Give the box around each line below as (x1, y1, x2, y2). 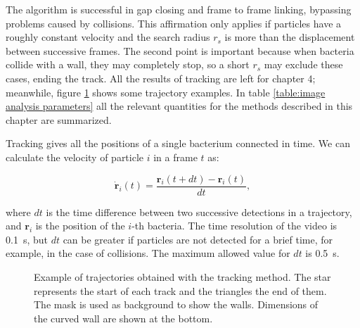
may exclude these (264, 57, 343, 72)
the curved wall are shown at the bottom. (34, 310, 213, 325)
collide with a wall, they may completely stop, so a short (6, 57, 250, 72)
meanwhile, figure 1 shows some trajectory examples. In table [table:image (6, 84, 326, 99)
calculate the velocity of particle (6, 149, 144, 164)
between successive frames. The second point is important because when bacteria (6, 43, 354, 58)
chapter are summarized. (6, 112, 112, 127)
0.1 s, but (6, 232, 48, 246)
